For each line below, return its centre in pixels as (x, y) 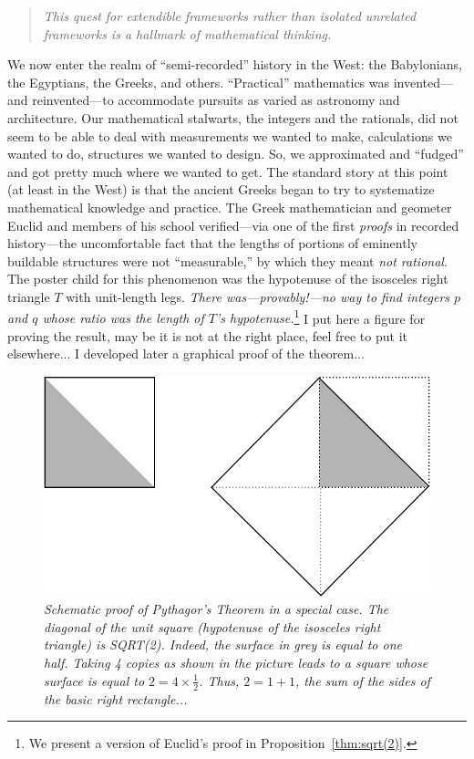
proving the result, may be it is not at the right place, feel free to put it (207, 335)
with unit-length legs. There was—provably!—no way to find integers (258, 296)
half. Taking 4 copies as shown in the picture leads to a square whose (236, 663)
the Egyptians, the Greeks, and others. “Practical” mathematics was (199, 82)
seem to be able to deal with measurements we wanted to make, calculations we (230, 135)
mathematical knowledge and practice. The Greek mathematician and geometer (230, 207)
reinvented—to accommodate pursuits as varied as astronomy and (216, 100)
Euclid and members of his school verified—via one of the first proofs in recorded (233, 225)
